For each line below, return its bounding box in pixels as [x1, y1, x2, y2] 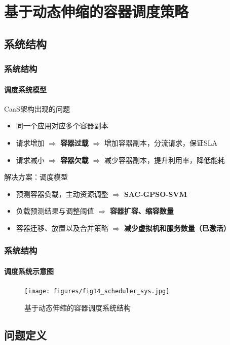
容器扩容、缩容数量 [109, 205, 174, 216]
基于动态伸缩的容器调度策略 [4, 1, 189, 22]
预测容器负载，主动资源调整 [16, 188, 108, 199]
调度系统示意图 [4, 265, 54, 276]
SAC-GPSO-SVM [124, 188, 187, 199]
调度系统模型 [4, 84, 47, 94]
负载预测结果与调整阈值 [16, 205, 94, 216]
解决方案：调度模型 [4, 171, 68, 182]
